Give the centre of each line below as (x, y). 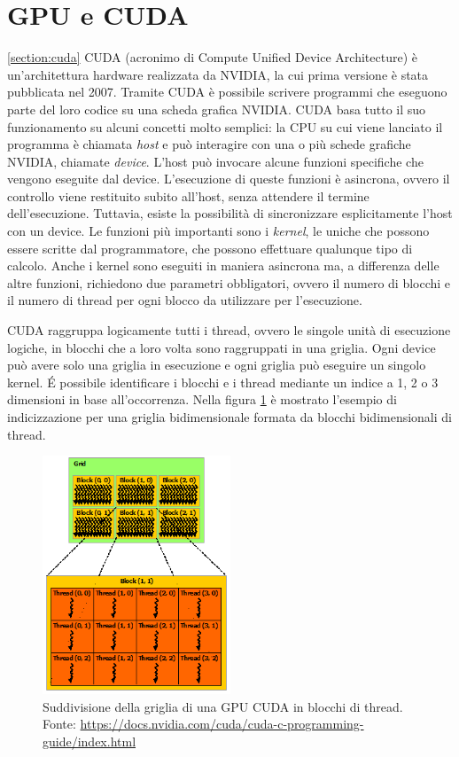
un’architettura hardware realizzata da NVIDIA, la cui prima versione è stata (218, 74)
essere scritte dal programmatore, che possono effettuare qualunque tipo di (210, 248)
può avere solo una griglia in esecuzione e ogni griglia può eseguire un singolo (217, 365)
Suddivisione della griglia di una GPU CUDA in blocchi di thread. (223, 706)
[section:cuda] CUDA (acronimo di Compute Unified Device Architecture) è (212, 57)
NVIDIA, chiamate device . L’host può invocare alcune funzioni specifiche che (215, 161)
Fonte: (59, 724)
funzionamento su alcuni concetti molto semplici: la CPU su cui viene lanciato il (225, 126)
